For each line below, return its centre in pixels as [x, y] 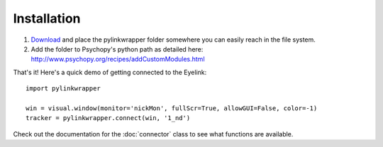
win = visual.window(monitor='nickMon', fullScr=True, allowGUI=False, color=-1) [172, 108]
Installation [47, 18]
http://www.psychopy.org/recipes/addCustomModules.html [118, 59]
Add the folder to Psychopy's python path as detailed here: [117, 49]
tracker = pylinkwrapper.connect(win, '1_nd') [108, 118]
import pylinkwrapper [63, 89]
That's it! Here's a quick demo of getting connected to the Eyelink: [110, 72]
